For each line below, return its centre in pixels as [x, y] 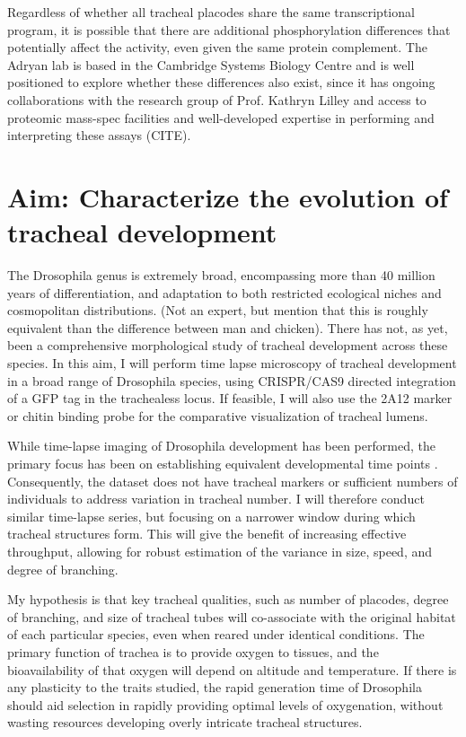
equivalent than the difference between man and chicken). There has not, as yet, [228, 327]
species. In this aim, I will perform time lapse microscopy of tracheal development [232, 363]
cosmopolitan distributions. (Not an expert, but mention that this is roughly [218, 310]
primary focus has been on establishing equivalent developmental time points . [223, 463]
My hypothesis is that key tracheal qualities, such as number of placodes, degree [228, 599]
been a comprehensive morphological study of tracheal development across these [228, 345]
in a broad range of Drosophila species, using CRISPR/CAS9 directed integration [232, 380]
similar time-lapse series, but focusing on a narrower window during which [211, 516]
